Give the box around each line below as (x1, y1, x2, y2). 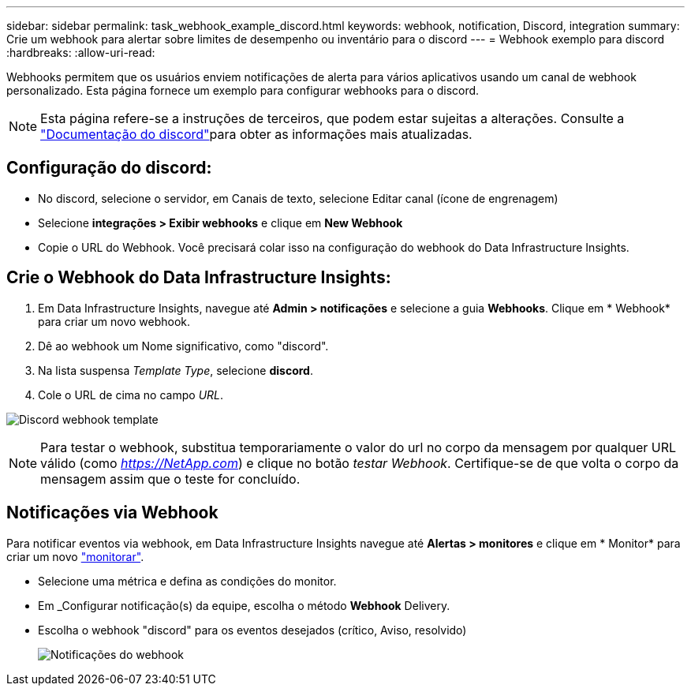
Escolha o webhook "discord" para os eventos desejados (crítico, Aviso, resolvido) (38, 623, 467, 637)
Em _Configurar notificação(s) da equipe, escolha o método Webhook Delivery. (38, 598, 450, 612)
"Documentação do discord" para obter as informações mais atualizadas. (40, 126, 472, 142)
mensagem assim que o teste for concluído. (40, 470, 301, 487)
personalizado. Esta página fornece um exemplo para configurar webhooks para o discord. (6, 84, 480, 97)
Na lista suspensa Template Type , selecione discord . (38, 363, 313, 377)
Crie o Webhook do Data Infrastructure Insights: (6, 267, 391, 288)
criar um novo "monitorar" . (6, 549, 144, 563)
